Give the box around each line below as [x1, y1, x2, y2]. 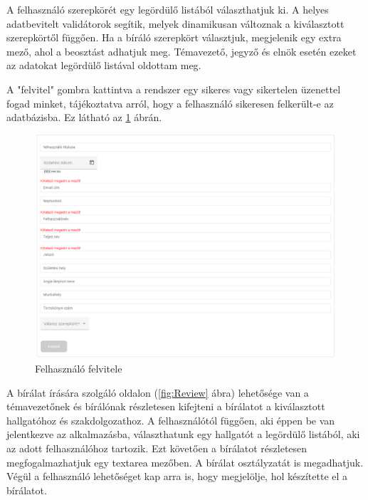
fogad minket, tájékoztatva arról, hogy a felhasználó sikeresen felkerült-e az [6, 95, 334, 110]
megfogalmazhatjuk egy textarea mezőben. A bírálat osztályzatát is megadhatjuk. [6, 454, 364, 469]
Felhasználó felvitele [35, 361, 122, 376]
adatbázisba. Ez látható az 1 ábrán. [6, 110, 162, 125]
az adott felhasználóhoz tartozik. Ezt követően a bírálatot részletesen [6, 441, 307, 455]
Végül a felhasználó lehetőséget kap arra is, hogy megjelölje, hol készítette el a [6, 469, 348, 484]
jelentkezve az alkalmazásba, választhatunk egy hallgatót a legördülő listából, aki [6, 427, 360, 442]
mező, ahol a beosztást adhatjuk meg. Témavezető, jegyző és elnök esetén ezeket [6, 43, 357, 58]
